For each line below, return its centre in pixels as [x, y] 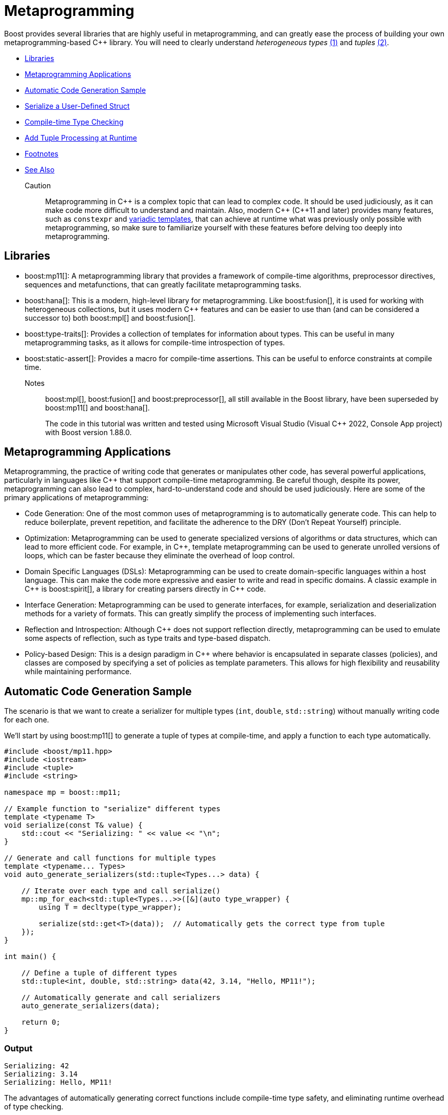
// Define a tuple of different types [99, 973]
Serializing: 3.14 [41, 1074]
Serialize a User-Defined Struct [77, 106]
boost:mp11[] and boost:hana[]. [98, 407]
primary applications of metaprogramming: [76, 498]
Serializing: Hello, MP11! [58, 1082]
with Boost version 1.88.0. [89, 432]
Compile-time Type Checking [74, 122]
